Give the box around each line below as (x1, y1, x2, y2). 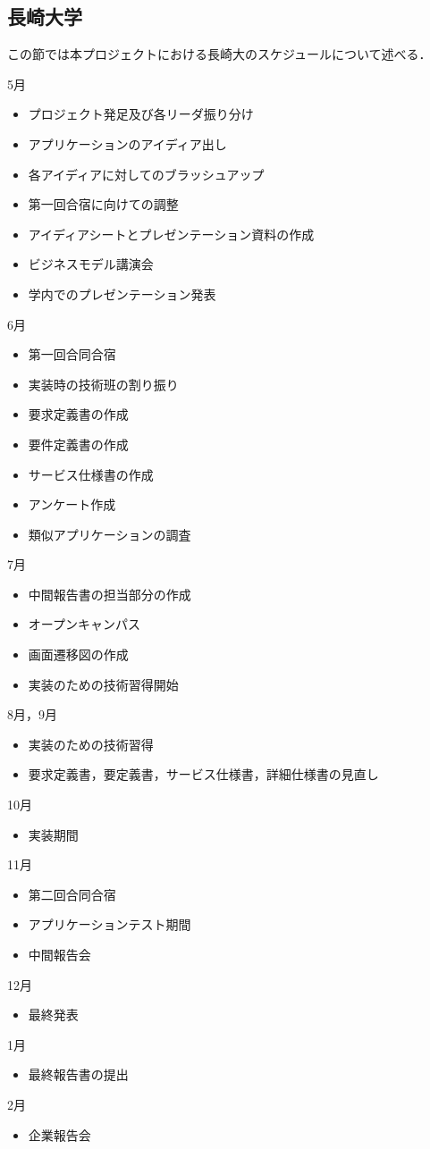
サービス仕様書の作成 (28, 465, 154, 483)
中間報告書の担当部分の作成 (28, 584, 191, 603)
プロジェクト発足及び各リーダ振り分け (28, 105, 254, 123)
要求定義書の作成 (28, 405, 129, 424)
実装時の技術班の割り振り (28, 374, 179, 393)
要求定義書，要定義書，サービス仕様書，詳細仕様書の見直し (28, 765, 379, 784)
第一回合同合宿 (28, 345, 116, 364)
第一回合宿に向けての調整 (28, 195, 179, 214)
